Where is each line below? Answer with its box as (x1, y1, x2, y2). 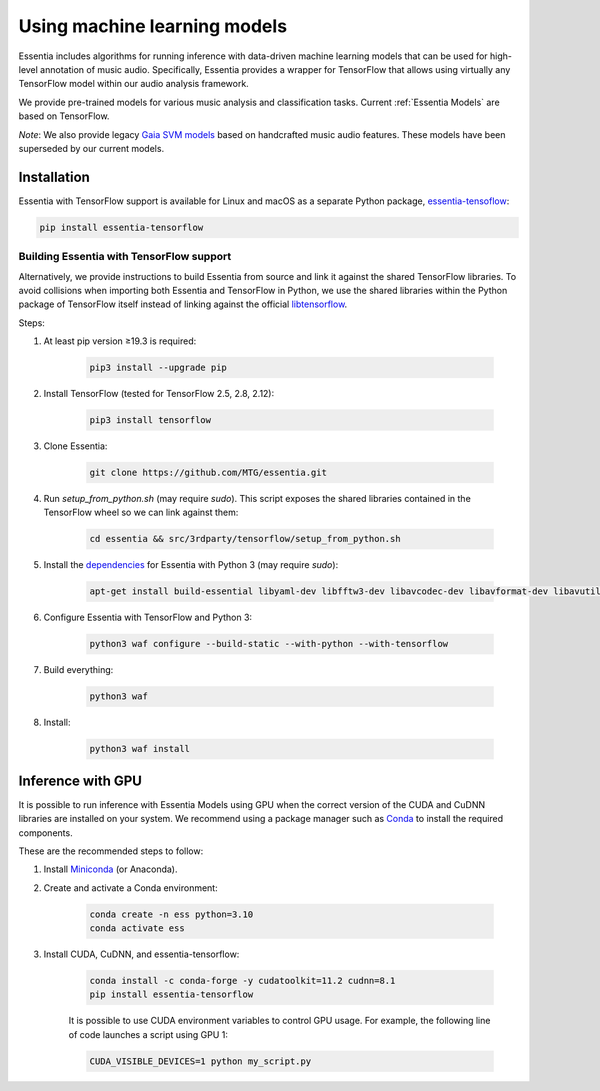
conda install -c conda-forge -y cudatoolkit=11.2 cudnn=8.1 (89, 975, 396, 987)
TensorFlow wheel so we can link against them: (43, 506, 239, 519)
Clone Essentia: (43, 440, 108, 452)
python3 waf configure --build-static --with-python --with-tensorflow (89, 638, 449, 650)
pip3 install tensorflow (89, 415, 212, 426)
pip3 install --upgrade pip (89, 362, 227, 374)
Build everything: (43, 664, 114, 676)
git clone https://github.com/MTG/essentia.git (89, 467, 327, 478)
